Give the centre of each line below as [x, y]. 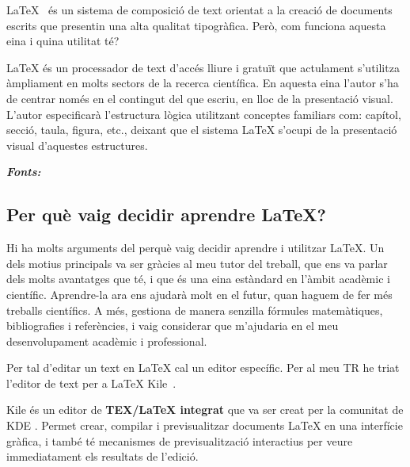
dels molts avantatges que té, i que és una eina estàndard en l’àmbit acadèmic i [198, 279]
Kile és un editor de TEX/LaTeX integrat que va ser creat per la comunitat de [205, 410]
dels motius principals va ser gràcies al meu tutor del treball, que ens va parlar [197, 263]
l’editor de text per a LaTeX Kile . [91, 383]
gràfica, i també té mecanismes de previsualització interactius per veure [180, 440]
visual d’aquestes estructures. [77, 145]
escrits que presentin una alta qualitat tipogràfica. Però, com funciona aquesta [196, 25]
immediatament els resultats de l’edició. [102, 456]
